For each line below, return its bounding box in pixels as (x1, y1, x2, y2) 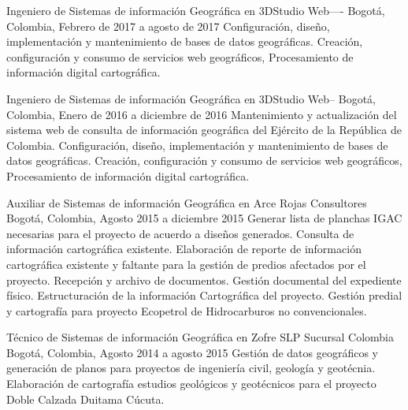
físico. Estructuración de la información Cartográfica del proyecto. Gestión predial (6, 287, 402, 304)
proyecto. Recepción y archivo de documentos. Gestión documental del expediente (6, 271, 402, 288)
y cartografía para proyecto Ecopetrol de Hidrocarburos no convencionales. (6, 302, 367, 319)
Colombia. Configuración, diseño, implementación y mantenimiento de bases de (6, 136, 388, 153)
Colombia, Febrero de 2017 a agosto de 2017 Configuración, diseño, (6, 17, 330, 34)
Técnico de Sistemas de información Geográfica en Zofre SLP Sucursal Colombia (6, 329, 395, 345)
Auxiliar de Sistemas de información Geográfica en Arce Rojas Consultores (6, 194, 367, 211)
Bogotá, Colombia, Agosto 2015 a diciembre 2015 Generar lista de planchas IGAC (6, 210, 402, 226)
